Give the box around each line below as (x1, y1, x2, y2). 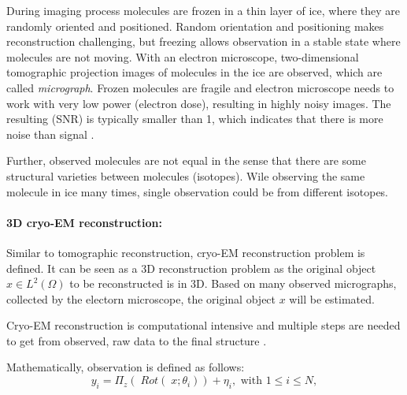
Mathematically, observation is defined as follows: (6, 359, 245, 375)
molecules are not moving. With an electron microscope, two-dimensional (6, 48, 359, 65)
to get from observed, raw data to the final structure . (6, 332, 267, 348)
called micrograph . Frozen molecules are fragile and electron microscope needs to (6, 79, 394, 95)
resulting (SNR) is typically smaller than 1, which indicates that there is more (6, 110, 383, 127)
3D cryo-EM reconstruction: (6, 214, 162, 230)
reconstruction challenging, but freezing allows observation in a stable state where (6, 33, 401, 50)
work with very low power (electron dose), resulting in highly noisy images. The (6, 95, 391, 111)
